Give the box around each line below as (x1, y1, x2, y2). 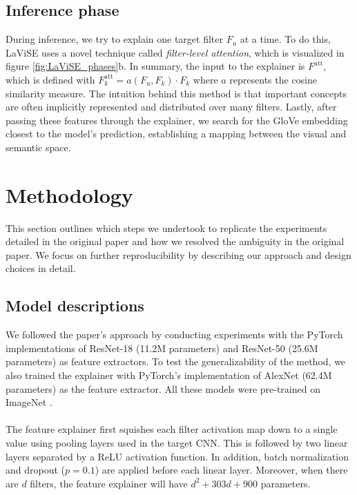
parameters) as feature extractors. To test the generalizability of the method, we (6, 354, 346, 369)
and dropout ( (6, 463, 66, 477)
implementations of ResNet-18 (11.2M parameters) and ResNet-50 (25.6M (6, 340, 318, 355)
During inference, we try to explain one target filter (6, 32, 224, 46)
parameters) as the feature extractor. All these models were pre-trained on (6, 381, 320, 396)
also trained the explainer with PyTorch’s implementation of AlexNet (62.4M (6, 368, 332, 382)
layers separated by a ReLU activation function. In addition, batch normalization (6, 449, 349, 463)
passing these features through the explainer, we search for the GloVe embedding (6, 113, 348, 127)
